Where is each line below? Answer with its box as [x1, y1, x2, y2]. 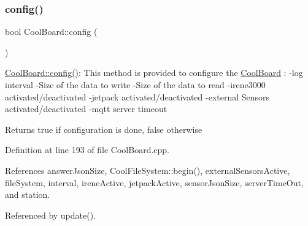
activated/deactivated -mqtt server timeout [5, 102, 167, 115]
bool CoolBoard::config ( [5, 25, 98, 38]
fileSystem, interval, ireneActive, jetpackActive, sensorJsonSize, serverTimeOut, [5, 176, 304, 189]
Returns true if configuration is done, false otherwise [5, 122, 202, 135]
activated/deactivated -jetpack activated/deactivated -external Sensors [5, 90, 270, 103]
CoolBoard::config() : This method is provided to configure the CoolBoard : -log [5, 66, 303, 79]
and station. [5, 188, 50, 201]
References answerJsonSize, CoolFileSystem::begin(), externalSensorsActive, [5, 164, 290, 176]
